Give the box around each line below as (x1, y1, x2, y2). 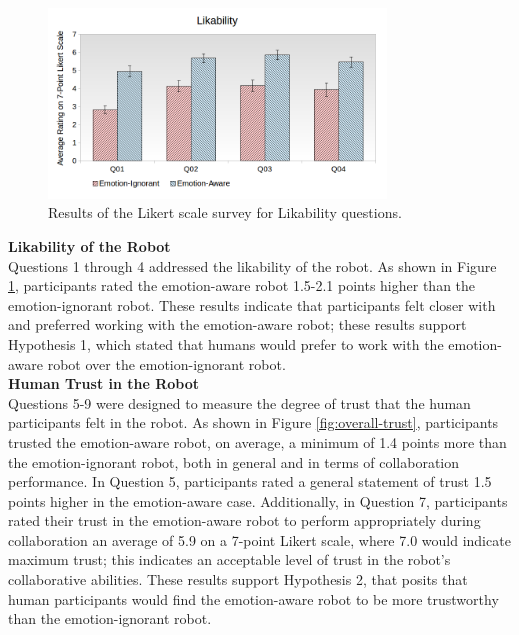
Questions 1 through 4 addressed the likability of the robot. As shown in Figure (8, 255, 497, 276)
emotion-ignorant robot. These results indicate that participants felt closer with (8, 294, 496, 315)
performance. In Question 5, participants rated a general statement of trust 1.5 (8, 471, 492, 492)
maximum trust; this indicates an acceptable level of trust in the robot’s (8, 549, 451, 570)
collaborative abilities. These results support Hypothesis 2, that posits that (8, 569, 468, 590)
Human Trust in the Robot (8, 373, 200, 394)
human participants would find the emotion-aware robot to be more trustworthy (8, 588, 499, 609)
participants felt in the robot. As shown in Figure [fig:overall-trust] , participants (8, 412, 499, 433)
